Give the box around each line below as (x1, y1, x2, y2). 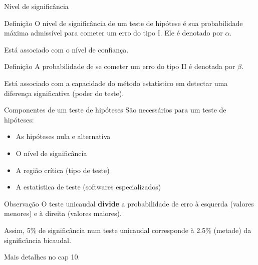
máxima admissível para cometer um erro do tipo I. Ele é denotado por (4, 27, 223, 38)
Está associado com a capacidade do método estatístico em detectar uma (4, 77, 228, 88)
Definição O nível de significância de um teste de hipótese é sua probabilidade (4, 17, 243, 28)
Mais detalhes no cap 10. (4, 251, 80, 262)
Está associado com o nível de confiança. (4, 44, 129, 54)
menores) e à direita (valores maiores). (4, 208, 122, 218)
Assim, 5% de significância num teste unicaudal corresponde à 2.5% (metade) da (4, 224, 251, 235)
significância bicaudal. (4, 234, 71, 245)
